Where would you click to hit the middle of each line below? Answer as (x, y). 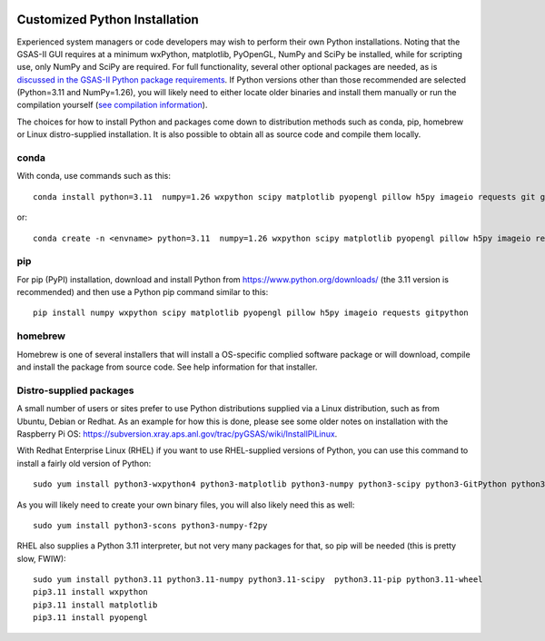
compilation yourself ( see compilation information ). (112, 105)
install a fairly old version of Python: (84, 463)
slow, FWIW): (42, 558)
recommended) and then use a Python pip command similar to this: (143, 292)
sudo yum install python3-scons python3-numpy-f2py (150, 525)
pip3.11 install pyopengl (91, 618)
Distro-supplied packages (75, 390)
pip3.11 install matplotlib (95, 605)
